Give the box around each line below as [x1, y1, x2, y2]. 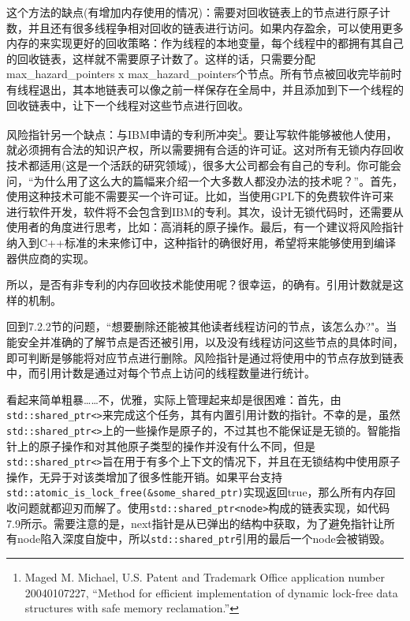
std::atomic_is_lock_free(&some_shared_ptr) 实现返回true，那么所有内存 [6, 484, 385, 500]
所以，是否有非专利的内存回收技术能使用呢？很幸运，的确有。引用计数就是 [6, 276, 393, 293]
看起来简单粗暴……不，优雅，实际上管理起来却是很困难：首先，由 [6, 391, 341, 407]
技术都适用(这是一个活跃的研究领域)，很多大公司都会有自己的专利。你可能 [6, 157, 390, 173]
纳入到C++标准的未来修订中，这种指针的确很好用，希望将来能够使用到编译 [6, 234, 396, 250]
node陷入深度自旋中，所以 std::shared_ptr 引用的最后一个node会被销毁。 [17, 530, 391, 547]
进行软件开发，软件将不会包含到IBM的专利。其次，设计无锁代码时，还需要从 [6, 203, 404, 219]
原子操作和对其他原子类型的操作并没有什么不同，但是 [39, 437, 315, 454]
